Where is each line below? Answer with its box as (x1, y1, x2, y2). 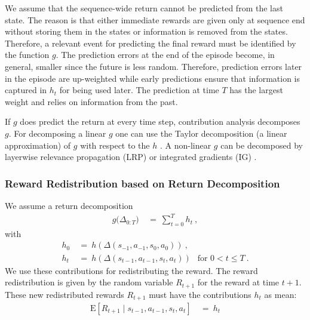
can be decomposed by (220, 139, 303, 151)
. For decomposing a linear (8, 127, 106, 139)
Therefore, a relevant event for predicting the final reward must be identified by (5, 36, 296, 49)
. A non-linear (159, 139, 211, 151)
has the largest (229, 84, 283, 96)
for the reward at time (197, 276, 280, 288)
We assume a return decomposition (5, 199, 133, 211)
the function (5, 48, 50, 61)
